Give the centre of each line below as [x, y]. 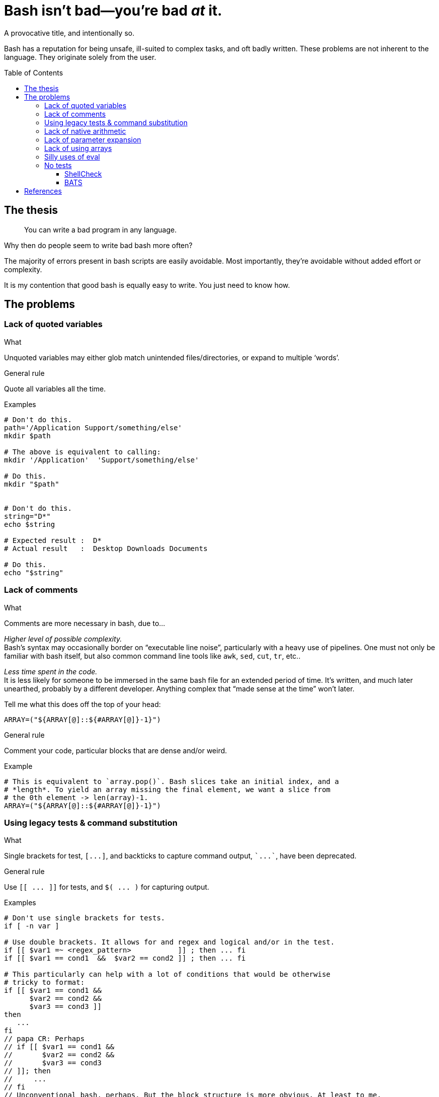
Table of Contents [34, 72]
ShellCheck [83, 174]
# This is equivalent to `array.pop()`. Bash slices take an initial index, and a [171, 781]
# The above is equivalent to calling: [82, 452]
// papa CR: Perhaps [45, 1039]
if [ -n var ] [32, 926]
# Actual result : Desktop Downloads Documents [106, 548]
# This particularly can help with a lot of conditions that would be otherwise [167, 974]
